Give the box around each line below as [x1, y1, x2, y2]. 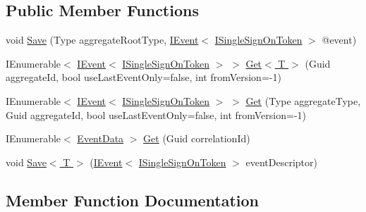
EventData [77, 131, 124, 146]
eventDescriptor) [245, 154, 317, 169]
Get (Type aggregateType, [245, 93, 361, 108]
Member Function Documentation [6, 189, 260, 211]
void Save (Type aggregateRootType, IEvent [6, 32, 199, 47]
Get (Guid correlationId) [143, 131, 250, 146]
